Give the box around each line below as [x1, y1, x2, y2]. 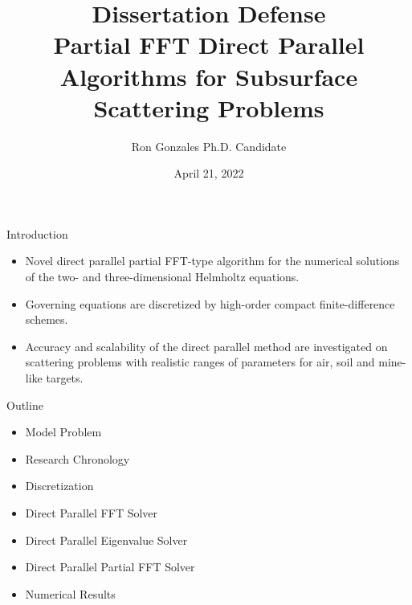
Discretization [25, 477, 94, 494]
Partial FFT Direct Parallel [53, 28, 365, 61]
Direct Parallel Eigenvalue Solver [25, 531, 188, 548]
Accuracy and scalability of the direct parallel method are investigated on [25, 337, 388, 354]
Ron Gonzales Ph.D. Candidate [131, 137, 287, 154]
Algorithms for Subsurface [59, 59, 358, 92]
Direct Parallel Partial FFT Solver [25, 558, 195, 575]
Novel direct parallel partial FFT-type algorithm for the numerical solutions [25, 252, 400, 269]
